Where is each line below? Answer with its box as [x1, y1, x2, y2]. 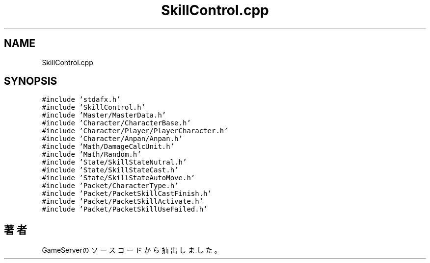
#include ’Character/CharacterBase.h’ [42, 119, 191, 127]
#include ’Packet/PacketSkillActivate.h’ [42, 197, 204, 206]
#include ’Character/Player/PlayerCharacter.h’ [42, 127, 228, 135]
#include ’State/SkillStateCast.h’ [42, 166, 179, 174]
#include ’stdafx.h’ [42, 96, 121, 104]
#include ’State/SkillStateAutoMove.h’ [42, 174, 195, 182]
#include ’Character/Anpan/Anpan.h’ [42, 135, 183, 143]
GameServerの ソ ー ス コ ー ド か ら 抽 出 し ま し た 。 [42, 246, 221, 255]
